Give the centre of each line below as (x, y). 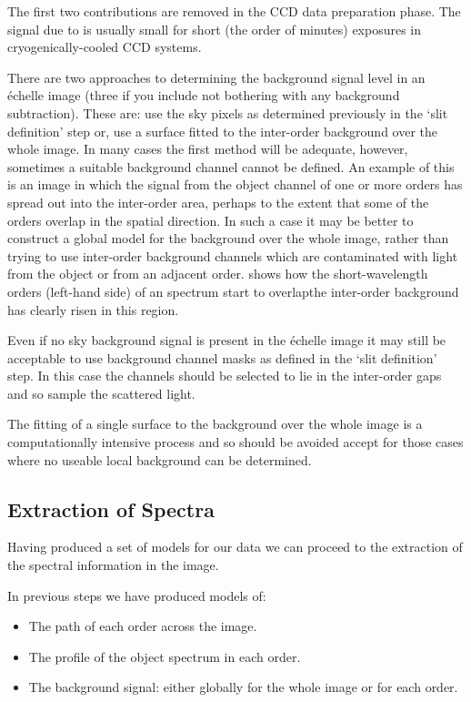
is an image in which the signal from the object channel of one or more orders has (235, 184)
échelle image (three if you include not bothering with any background (204, 95)
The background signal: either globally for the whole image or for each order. (243, 687)
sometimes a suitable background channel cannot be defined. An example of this (231, 166)
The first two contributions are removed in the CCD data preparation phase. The (234, 11)
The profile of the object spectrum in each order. (165, 656)
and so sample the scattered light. (101, 393)
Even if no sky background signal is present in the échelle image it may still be (227, 340)
